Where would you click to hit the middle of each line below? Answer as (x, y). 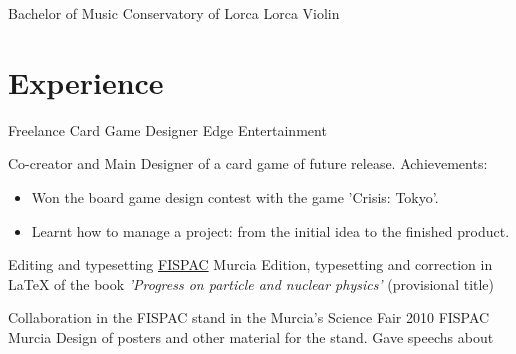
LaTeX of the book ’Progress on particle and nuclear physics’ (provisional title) (251, 283)
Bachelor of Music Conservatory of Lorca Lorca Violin (174, 13)
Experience (86, 81)
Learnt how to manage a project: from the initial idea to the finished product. (270, 230)
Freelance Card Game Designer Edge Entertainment (167, 129)
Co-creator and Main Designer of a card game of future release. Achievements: (248, 163)
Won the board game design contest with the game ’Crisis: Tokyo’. (235, 196)
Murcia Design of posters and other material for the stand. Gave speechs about (251, 336)
